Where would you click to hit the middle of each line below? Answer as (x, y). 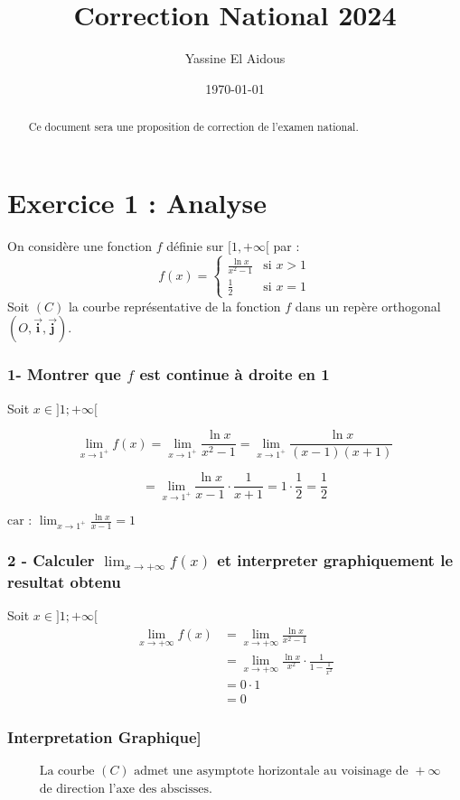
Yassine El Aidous (235, 58)
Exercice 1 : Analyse (137, 202)
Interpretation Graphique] (104, 736)
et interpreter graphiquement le (335, 559)
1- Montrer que (64, 374)
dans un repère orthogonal (368, 306)
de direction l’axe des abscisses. (126, 789)
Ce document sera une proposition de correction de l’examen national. (193, 127)
